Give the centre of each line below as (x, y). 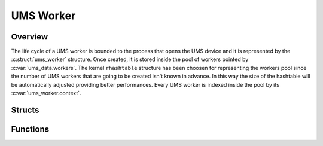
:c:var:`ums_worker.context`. (46, 93)
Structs (25, 110)
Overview (30, 37)
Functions (30, 129)
